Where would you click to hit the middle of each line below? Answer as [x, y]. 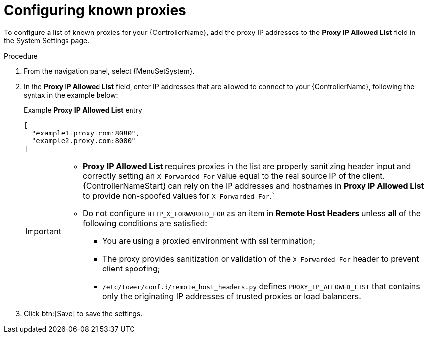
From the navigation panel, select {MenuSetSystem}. [109, 71]
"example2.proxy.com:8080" [84, 141]
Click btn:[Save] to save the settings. [83, 313]
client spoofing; [131, 268]
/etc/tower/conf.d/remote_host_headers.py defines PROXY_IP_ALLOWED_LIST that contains [261, 286]
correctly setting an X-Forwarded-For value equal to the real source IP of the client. [234, 176]
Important [43, 231]
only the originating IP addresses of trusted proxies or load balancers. [231, 296]
